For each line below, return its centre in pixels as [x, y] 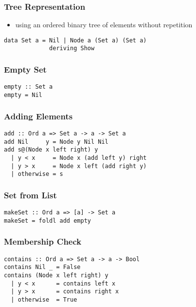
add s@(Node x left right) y [51, 150]
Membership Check [43, 241]
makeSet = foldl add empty [47, 221]
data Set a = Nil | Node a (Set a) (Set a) [75, 40]
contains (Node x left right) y [56, 275]
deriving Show [72, 48]
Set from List [30, 195]
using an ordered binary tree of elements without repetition [104, 25]
